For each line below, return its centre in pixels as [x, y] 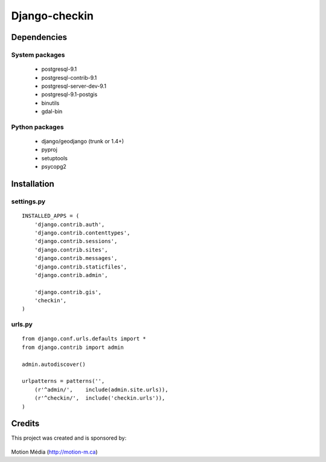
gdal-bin [52, 111]
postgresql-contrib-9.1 [69, 77]
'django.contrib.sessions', [76, 241]
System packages [38, 54]
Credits [25, 424]
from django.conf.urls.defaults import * [84, 339]
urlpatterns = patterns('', [63, 381]
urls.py [22, 325]
